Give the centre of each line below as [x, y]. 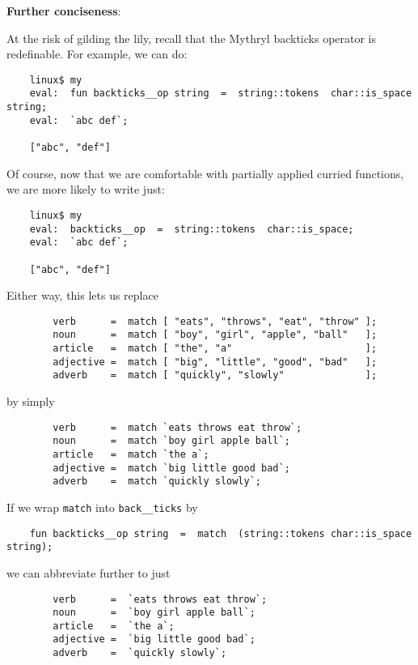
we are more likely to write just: [86, 189]
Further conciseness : [64, 11]
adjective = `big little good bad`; [154, 639]
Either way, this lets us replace [82, 295]
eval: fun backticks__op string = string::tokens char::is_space [221, 94]
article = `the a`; [114, 626]
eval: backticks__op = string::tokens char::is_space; [192, 229]
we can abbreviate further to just [89, 572]
